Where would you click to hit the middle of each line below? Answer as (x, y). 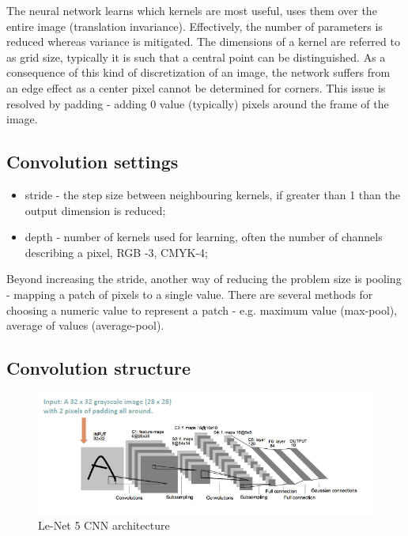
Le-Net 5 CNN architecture (104, 525)
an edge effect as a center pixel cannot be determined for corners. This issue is (196, 87)
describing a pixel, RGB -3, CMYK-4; (117, 252)
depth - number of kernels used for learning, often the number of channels (204, 237)
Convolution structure (99, 368)
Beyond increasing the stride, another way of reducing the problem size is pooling (204, 279)
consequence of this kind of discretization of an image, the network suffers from (198, 72)
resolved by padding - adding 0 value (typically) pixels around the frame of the (198, 103)
